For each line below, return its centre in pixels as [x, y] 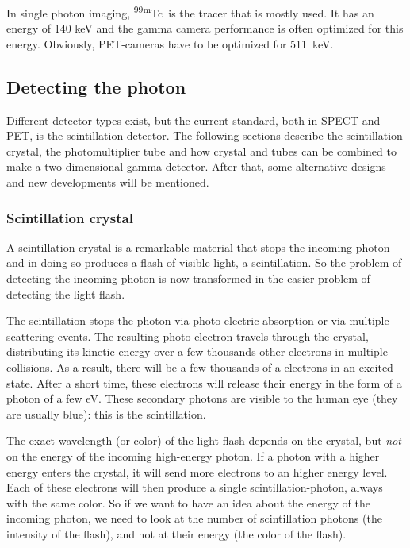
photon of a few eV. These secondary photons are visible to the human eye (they [202, 398]
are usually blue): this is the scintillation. [106, 413]
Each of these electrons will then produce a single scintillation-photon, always [195, 487]
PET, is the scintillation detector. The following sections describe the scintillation [205, 135]
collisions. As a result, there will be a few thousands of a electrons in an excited [200, 367]
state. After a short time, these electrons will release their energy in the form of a [204, 382]
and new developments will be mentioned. [108, 182]
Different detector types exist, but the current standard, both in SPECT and [194, 120]
